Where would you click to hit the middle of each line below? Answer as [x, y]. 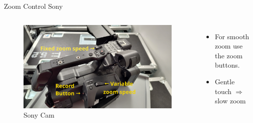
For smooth [232, 36]
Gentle [225, 81]
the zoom [229, 55]
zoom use [229, 46]
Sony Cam [39, 115]
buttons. [227, 65]
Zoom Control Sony [33, 6]
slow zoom [230, 101]
